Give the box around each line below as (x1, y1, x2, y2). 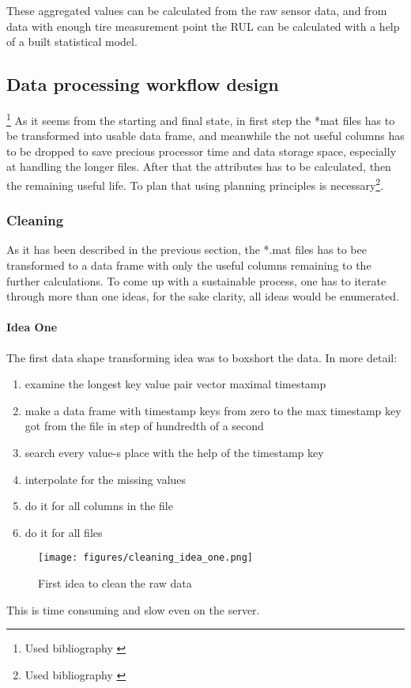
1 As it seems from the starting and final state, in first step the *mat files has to (6, 109, 395, 128)
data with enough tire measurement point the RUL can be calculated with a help (6, 17, 400, 34)
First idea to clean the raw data (38, 575, 192, 592)
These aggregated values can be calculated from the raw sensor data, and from (6, 2, 387, 18)
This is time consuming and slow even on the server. (6, 601, 260, 618)
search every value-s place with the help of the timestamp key (25, 444, 324, 461)
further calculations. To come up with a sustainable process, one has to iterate (6, 272, 386, 289)
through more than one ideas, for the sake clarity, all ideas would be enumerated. (6, 288, 400, 304)
